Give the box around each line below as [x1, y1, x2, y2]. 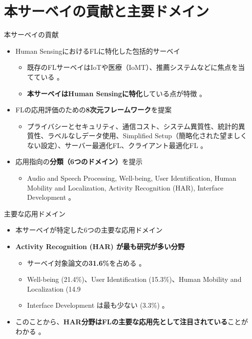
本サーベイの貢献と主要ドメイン [4, 1, 210, 21]
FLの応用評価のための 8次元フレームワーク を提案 [15, 105, 172, 115]
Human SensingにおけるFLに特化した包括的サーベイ [15, 45, 181, 56]
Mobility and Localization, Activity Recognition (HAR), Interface [27, 182, 224, 192]
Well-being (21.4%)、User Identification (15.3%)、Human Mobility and [27, 274, 242, 284]
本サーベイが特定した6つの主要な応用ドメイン [15, 225, 163, 235]
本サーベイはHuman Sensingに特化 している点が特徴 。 [27, 88, 207, 98]
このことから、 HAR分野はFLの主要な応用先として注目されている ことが [15, 317, 248, 326]
